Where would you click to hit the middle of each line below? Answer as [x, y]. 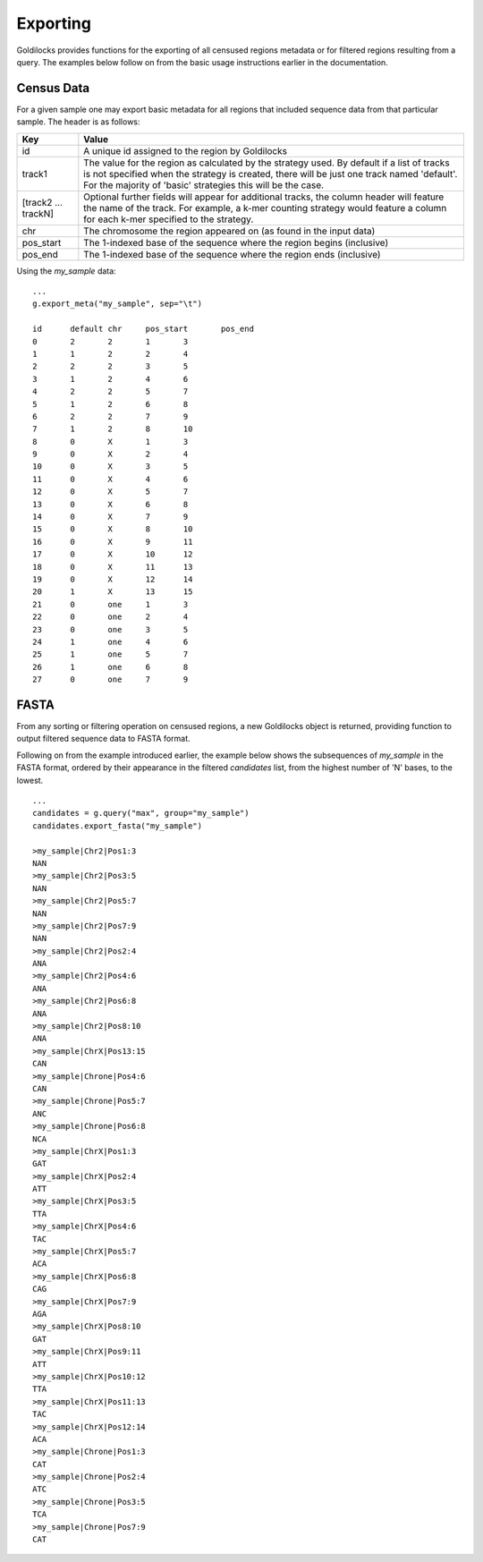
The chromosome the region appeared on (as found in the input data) [229, 231]
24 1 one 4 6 [110, 641]
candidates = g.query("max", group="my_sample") [141, 813]
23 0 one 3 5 [110, 629]
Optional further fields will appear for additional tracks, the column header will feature [264, 197]
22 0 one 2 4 [110, 617]
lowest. [30, 780]
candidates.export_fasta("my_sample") [118, 826]
